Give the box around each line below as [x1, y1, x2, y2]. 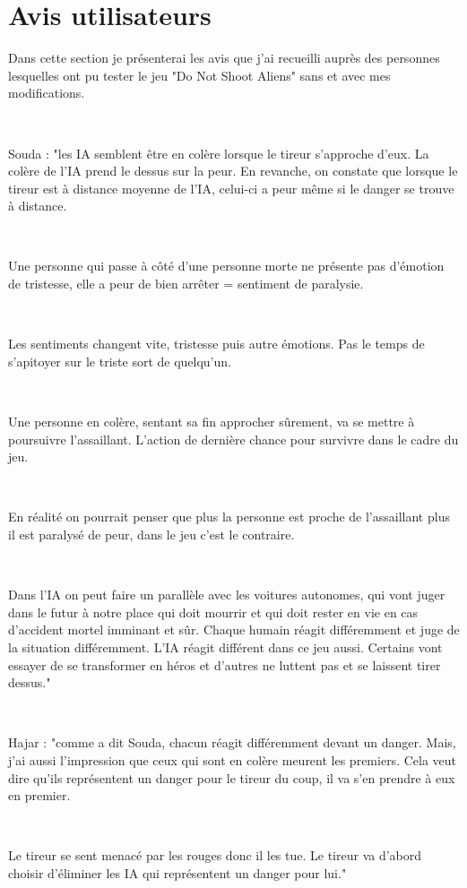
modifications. [8, 83, 85, 102]
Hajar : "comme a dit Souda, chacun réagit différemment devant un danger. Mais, [8, 733, 456, 752]
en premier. [8, 786, 71, 805]
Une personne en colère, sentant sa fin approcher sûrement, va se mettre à [8, 412, 415, 431]
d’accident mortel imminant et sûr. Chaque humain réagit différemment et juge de [8, 620, 460, 639]
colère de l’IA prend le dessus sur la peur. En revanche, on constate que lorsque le [8, 161, 458, 180]
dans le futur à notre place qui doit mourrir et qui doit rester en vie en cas [8, 602, 419, 621]
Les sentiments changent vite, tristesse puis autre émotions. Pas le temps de [8, 334, 425, 353]
